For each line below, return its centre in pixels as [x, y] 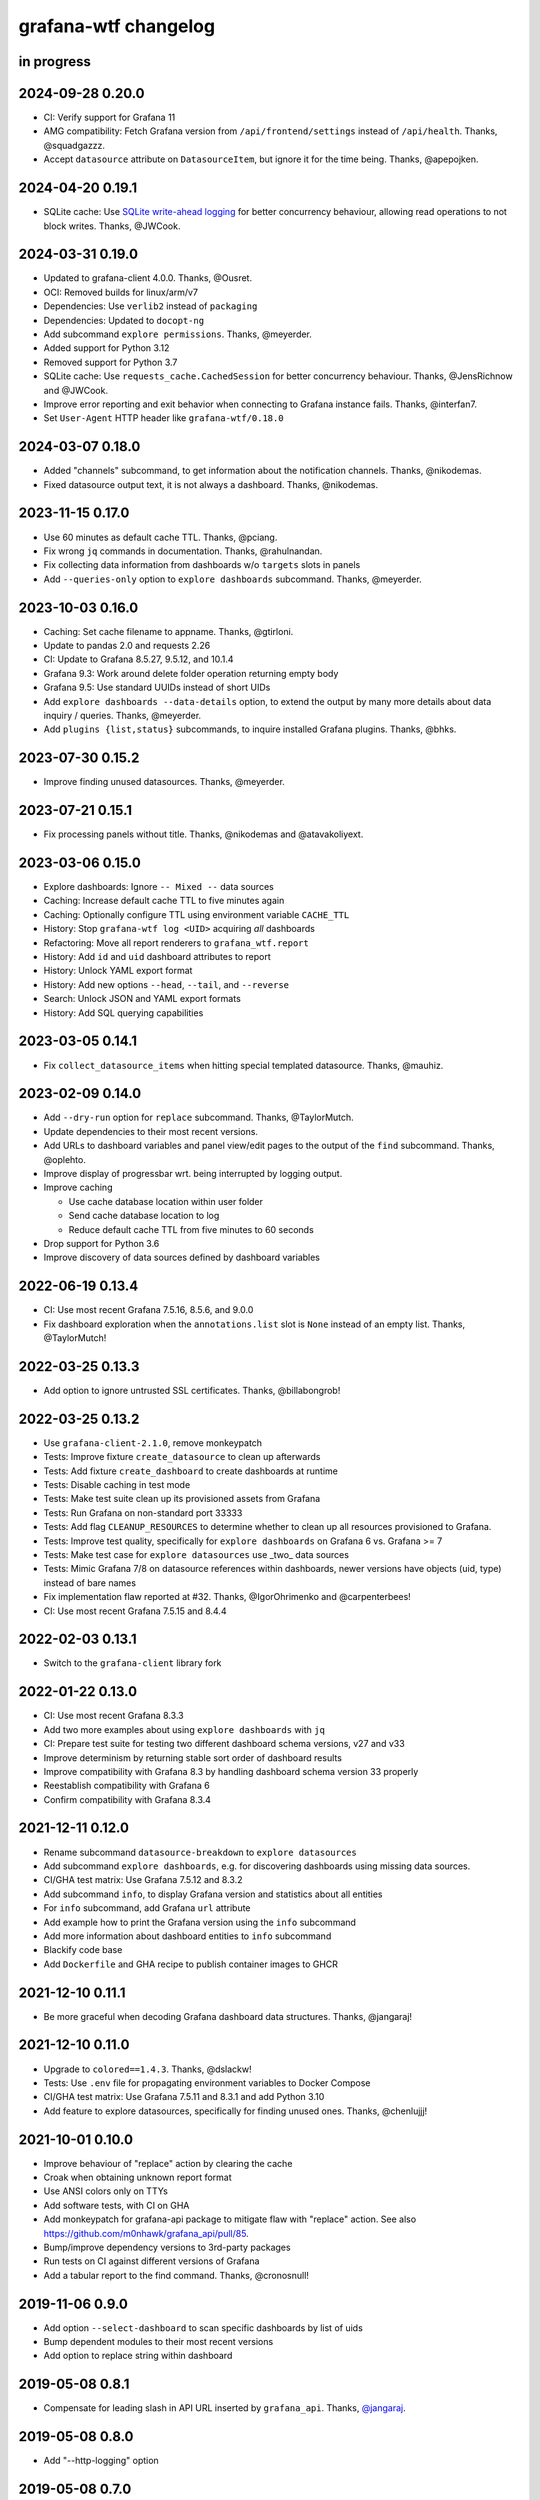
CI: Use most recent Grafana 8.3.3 [113, 1716]
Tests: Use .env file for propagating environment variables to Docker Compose [207, 2082]
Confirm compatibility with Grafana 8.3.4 [127, 1799]
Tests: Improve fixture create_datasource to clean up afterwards [182, 1457]
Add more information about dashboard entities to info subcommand [187, 1936]
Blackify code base [83, 1950]
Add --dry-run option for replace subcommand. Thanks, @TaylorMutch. [198, 1117]
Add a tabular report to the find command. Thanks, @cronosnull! [176, 2275]
